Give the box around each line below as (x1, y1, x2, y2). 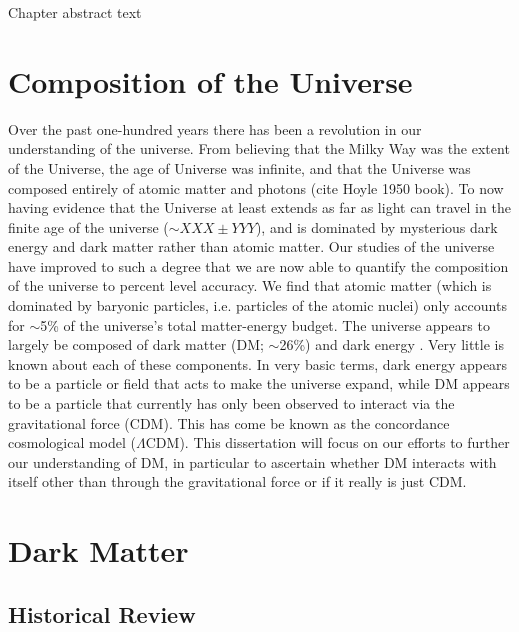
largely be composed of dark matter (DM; (8, 334, 264, 355)
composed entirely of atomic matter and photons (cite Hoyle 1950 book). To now (8, 177, 504, 198)
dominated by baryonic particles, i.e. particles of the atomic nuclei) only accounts (8, 295, 507, 316)
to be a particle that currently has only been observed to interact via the (8, 393, 455, 414)
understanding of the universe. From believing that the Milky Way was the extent (8, 138, 510, 159)
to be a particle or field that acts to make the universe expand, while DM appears (8, 373, 510, 394)
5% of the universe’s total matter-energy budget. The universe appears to (40, 314, 490, 335)
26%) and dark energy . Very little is (279, 334, 504, 355)
